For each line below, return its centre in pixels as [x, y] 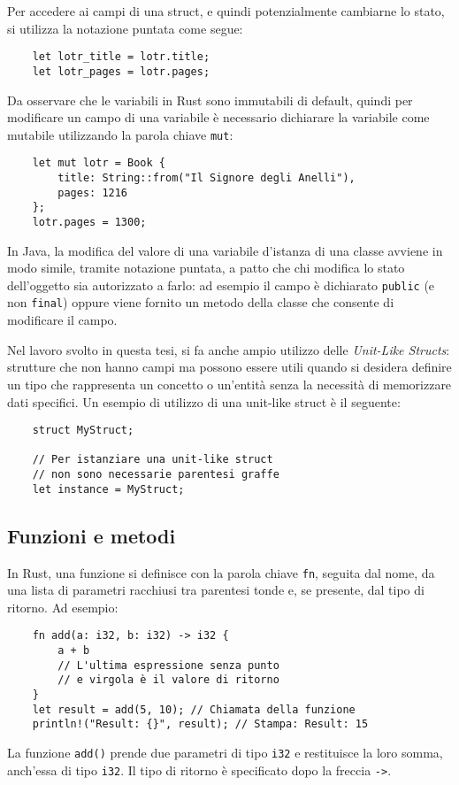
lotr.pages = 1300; [89, 222]
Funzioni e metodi [92, 535]
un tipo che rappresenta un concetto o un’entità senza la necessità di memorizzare [229, 384]
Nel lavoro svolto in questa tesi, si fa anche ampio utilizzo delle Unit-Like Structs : [229, 349]
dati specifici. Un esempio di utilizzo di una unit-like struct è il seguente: [204, 401]
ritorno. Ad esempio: [63, 607]
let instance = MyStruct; [108, 489]
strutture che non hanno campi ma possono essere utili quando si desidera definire [229, 367]
